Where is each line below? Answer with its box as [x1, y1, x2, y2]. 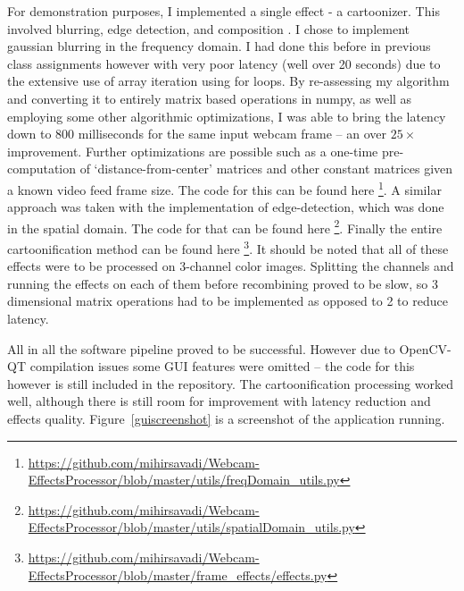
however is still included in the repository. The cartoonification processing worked [7, 374, 453, 393]
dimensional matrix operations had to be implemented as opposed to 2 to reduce [7, 291, 448, 310]
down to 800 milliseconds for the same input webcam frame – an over [7, 124, 386, 143]
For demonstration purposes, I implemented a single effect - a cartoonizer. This [7, 2, 440, 20]
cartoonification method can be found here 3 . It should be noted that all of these [7, 237, 449, 258]
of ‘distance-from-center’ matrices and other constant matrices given [79, 159, 453, 178]
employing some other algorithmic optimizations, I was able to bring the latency [7, 106, 446, 125]
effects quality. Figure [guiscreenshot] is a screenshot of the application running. [7, 409, 445, 428]
